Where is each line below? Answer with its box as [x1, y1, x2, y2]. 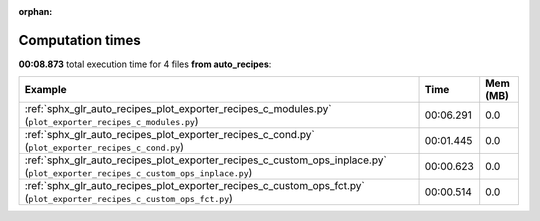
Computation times [18, 31, 141, 49]
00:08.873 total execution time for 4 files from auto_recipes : [18, 58, 272, 70]
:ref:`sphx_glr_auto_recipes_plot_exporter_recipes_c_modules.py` [24, 102, 332, 116]
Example [24, 83, 67, 97]
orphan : [18, 6, 53, 17]
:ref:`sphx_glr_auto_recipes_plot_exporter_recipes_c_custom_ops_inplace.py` [24, 153, 387, 167]
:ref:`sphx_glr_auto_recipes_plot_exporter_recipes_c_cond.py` [24, 128, 315, 142]
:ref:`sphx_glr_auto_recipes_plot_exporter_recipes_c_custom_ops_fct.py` [24, 179, 365, 193]
